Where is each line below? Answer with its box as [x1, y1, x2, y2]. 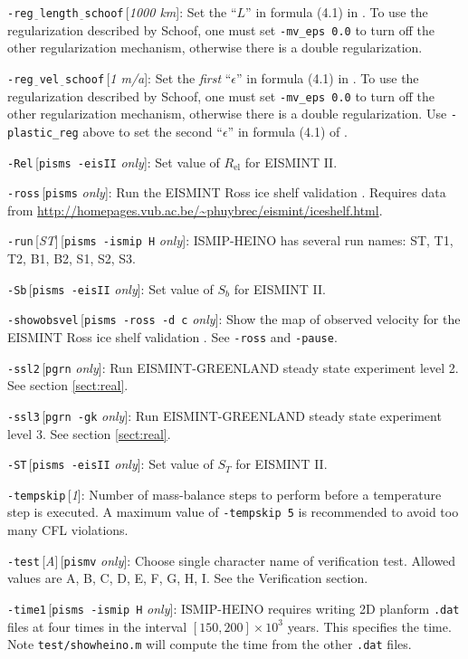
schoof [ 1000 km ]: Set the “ [84, 3, 237, 21]
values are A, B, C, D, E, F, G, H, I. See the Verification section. [7, 568, 368, 587]
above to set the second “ [82, 121, 223, 140]
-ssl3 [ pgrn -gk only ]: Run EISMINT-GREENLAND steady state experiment [7, 406, 442, 425]
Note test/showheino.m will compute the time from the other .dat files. [7, 635, 412, 654]
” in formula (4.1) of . [227, 121, 348, 140]
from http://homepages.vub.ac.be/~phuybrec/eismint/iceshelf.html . [7, 200, 383, 219]
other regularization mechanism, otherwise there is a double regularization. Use [7, 104, 447, 123]
